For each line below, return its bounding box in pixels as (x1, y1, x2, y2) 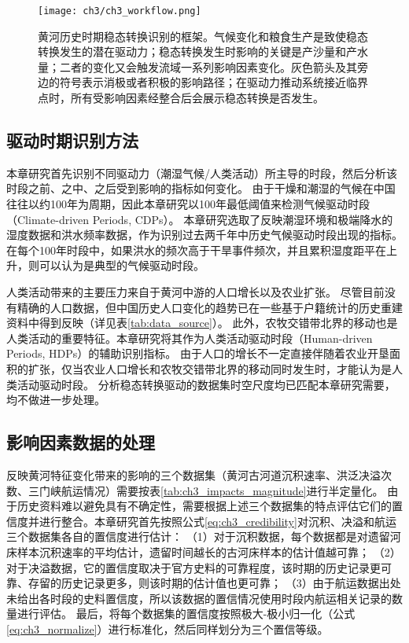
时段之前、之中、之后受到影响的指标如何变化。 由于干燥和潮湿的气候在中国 (6, 180, 396, 197)
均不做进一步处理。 (6, 391, 105, 408)
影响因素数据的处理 (6, 430, 155, 454)
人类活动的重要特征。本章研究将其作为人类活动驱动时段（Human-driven (6, 329, 373, 346)
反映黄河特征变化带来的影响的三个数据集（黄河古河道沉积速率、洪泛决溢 (6, 466, 381, 483)
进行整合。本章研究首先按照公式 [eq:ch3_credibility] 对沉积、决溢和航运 (39, 513, 396, 529)
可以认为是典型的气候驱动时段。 (39, 257, 204, 274)
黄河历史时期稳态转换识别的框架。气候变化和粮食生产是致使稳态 (38, 28, 368, 44)
